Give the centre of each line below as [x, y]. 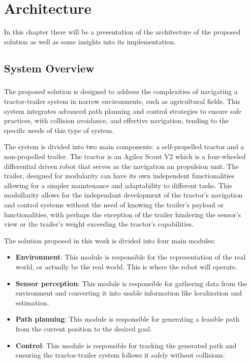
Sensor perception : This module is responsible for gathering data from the [131, 283]
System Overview [49, 68]
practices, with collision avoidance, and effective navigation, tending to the [116, 120]
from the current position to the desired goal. [84, 328]
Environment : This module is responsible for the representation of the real [130, 257]
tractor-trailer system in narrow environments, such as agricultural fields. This [122, 101]
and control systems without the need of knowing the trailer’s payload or [114, 204]
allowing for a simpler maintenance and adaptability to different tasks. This [118, 185]
